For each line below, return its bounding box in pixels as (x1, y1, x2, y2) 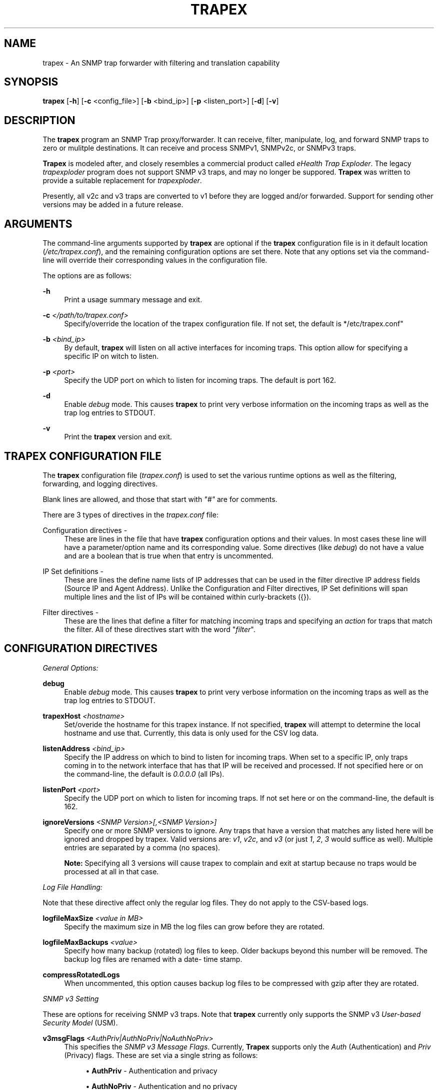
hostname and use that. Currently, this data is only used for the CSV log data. (64, 728, 318, 737)
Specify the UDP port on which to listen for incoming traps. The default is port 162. (64, 376, 336, 385)
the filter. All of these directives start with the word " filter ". (64, 625, 255, 634)
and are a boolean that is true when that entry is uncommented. (64, 551, 273, 560)
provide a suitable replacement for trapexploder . (42, 176, 202, 185)
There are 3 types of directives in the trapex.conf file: (42, 510, 218, 519)
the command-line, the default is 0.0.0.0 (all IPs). (64, 769, 224, 778)
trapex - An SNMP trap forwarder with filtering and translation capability (42, 58, 280, 67)
